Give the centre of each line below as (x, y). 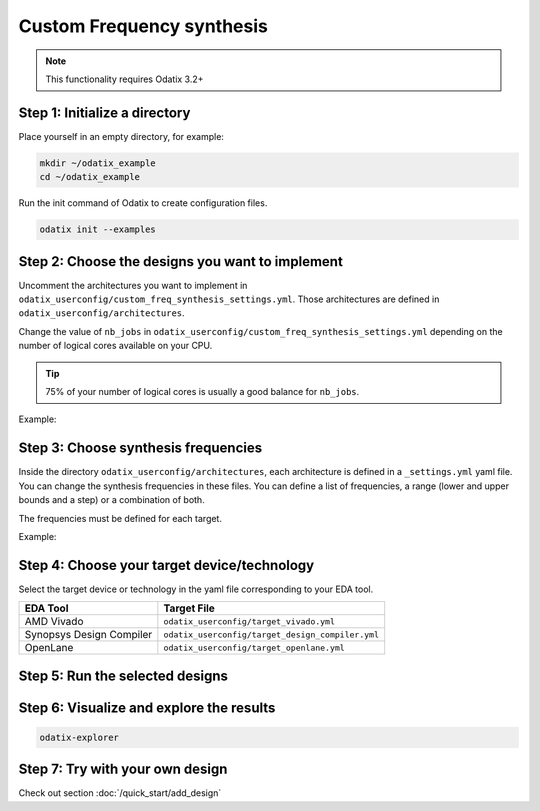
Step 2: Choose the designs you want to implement (181, 261)
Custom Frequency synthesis (143, 26)
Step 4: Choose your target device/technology (166, 565)
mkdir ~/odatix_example (98, 163)
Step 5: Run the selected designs (123, 675)
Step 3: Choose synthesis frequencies (140, 448)
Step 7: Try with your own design (123, 769)
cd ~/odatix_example (89, 177)
